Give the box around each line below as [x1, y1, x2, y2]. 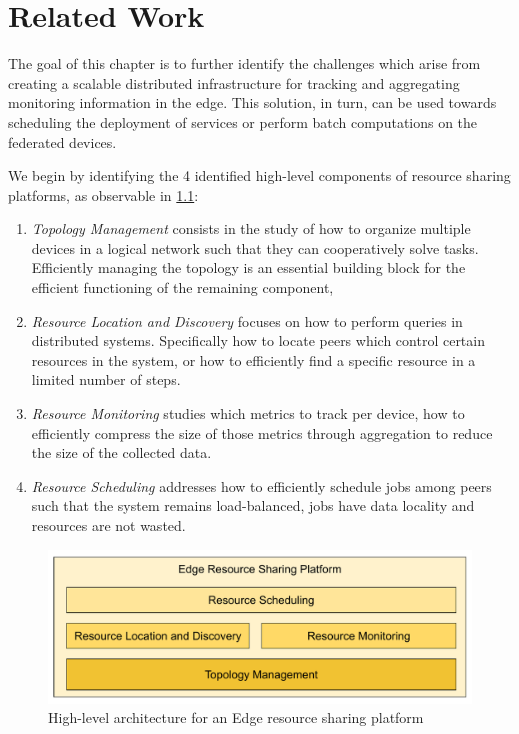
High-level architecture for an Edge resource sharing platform [48, 707, 424, 728]
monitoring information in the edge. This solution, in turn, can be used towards [8, 92, 497, 113]
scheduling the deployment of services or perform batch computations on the [8, 111, 478, 132]
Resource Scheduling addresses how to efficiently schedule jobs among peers [31, 475, 492, 496]
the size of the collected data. [31, 442, 212, 463]
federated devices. [8, 131, 117, 152]
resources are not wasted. [31, 515, 186, 535]
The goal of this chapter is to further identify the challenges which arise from [8, 53, 481, 74]
